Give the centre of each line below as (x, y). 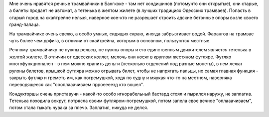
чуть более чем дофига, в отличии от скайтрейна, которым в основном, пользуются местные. (110, 40)
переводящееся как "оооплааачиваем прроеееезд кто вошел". (77, 85)
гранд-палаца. (25, 24)
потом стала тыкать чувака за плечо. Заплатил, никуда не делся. (79, 108)
